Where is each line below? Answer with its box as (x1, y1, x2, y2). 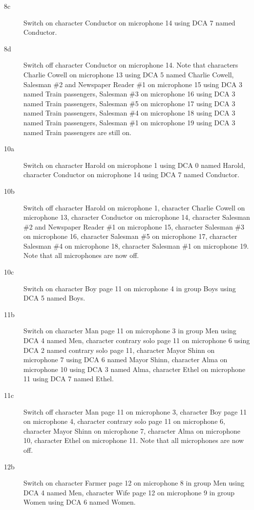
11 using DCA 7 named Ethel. (23, 373, 114, 384)
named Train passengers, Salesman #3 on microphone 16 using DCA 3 (23, 89, 235, 99)
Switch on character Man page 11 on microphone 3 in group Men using (23, 325, 236, 336)
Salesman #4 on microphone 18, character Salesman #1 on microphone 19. (23, 240, 249, 251)
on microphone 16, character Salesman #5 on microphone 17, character (23, 231, 237, 241)
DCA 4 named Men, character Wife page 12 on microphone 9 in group (23, 487, 235, 497)
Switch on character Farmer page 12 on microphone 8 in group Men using (23, 478, 245, 488)
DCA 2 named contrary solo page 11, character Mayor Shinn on (23, 345, 215, 355)
